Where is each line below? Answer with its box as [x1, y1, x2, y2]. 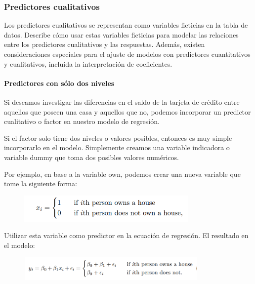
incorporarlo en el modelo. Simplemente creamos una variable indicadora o [4, 142, 230, 153]
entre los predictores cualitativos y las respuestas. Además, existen [4, 39, 205, 49]
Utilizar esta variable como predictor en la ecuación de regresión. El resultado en [4, 230, 249, 241]
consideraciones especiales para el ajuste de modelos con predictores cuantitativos [4, 49, 251, 59]
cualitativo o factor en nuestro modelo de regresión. [4, 116, 160, 126]
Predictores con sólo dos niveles [4, 78, 115, 88]
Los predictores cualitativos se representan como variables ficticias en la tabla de [4, 20, 248, 30]
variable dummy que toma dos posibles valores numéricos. [4, 152, 179, 162]
